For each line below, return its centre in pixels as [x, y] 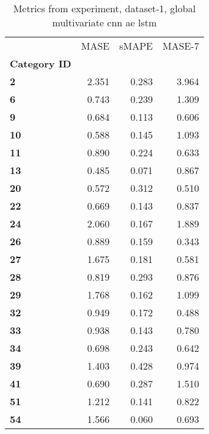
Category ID [41, 63]
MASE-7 [181, 46]
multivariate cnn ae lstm [105, 22]
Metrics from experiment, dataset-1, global [105, 8]
